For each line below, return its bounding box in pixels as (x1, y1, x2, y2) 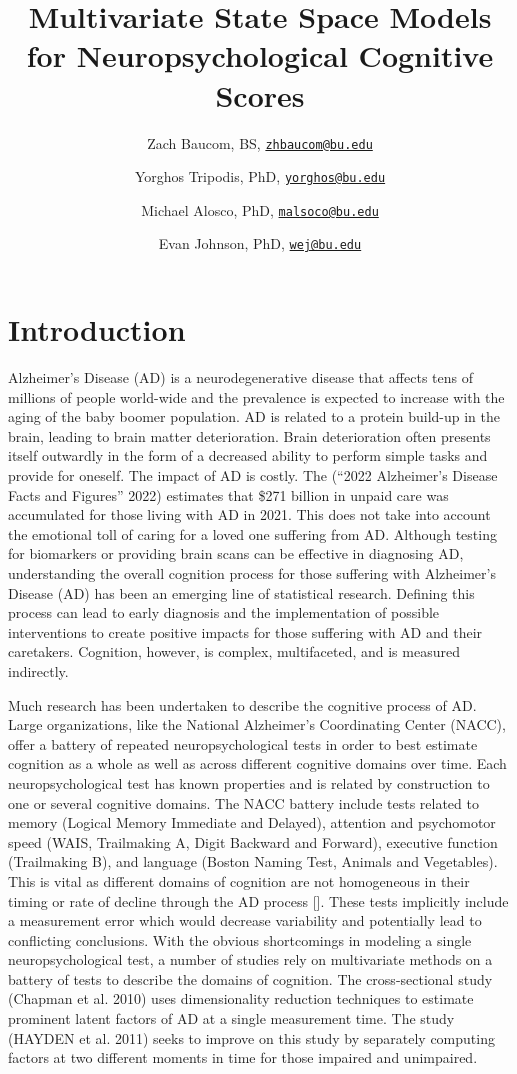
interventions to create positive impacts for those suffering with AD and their (8, 621, 483, 642)
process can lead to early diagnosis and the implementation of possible (8, 602, 440, 623)
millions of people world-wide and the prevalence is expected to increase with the (8, 386, 505, 407)
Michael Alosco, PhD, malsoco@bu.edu (141, 199, 379, 220)
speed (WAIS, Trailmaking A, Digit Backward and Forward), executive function (8, 831, 498, 852)
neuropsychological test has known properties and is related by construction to (8, 772, 490, 793)
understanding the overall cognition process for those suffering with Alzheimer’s (8, 563, 496, 583)
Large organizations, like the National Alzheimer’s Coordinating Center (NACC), (8, 714, 506, 735)
